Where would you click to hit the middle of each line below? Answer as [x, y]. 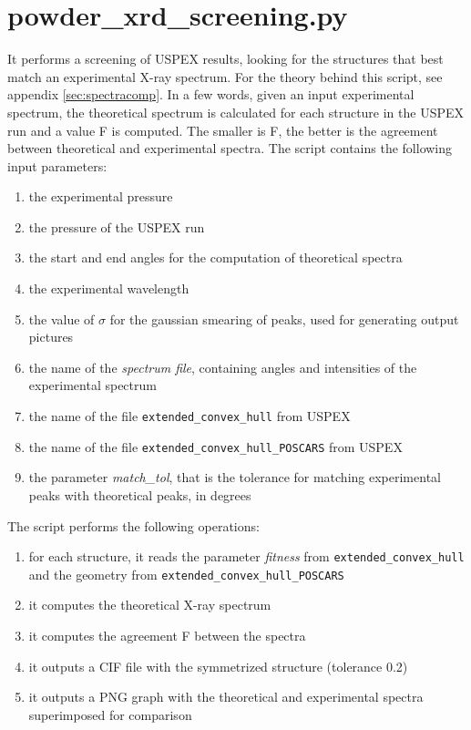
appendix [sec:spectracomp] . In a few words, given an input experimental [211, 94]
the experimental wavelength [109, 288]
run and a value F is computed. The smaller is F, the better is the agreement [223, 130]
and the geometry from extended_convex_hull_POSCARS [186, 574]
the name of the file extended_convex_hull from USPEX [189, 416]
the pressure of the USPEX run [117, 226]
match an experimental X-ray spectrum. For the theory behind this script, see [225, 76]
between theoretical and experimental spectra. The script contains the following [230, 148]
